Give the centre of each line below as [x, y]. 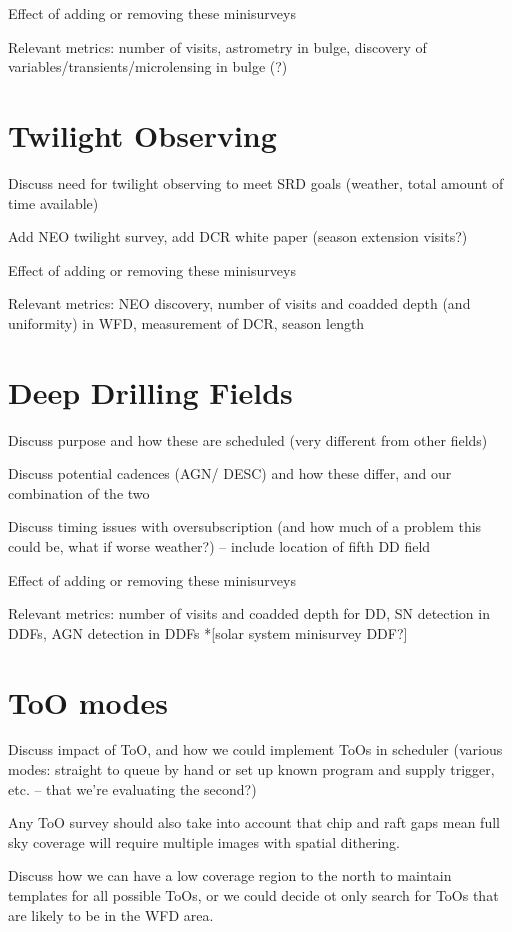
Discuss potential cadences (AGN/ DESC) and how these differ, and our [230, 473]
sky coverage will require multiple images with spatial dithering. [204, 841]
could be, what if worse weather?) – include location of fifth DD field [219, 545]
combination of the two [79, 492]
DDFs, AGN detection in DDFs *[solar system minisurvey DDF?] [208, 632]
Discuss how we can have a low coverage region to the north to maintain [230, 875]
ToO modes [88, 701]
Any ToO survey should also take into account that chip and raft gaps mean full [254, 822]
